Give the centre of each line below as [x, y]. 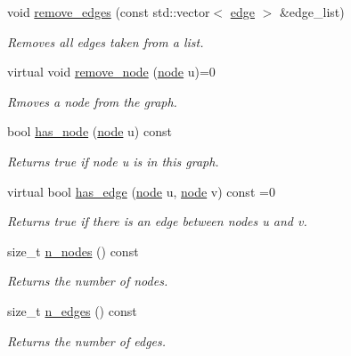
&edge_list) [312, 12]
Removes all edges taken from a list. [106, 41]
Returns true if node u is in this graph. [113, 161]
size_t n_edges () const [72, 310]
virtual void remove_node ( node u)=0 [111, 72]
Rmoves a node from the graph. [92, 101]
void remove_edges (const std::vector [109, 12]
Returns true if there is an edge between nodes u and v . [157, 221]
